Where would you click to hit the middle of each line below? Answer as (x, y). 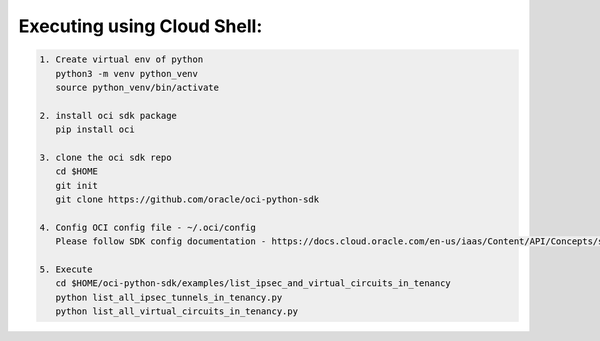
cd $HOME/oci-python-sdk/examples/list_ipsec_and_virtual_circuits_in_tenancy (253, 283)
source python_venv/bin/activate (137, 87)
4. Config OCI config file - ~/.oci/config (148, 227)
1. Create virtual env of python (121, 59)
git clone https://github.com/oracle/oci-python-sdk (187, 199)
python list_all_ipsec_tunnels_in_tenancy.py (169, 297)
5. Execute (66, 269)
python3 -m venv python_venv (127, 73)
